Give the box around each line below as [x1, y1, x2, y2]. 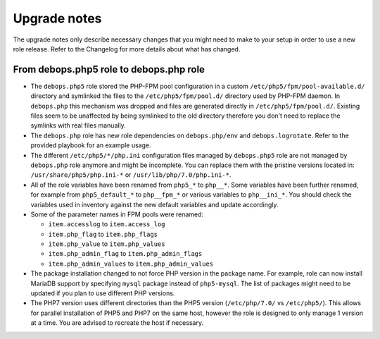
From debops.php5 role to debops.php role [13, 63, 205, 75]
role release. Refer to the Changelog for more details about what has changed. [13, 44, 241, 53]
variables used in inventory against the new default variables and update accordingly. [30, 200, 279, 209]
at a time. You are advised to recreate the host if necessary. [30, 319, 204, 327]
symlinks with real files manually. [30, 121, 126, 130]
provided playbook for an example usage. [30, 141, 151, 149]
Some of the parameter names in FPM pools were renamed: [30, 210, 204, 218]
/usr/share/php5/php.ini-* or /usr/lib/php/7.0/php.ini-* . [30, 171, 232, 179]
